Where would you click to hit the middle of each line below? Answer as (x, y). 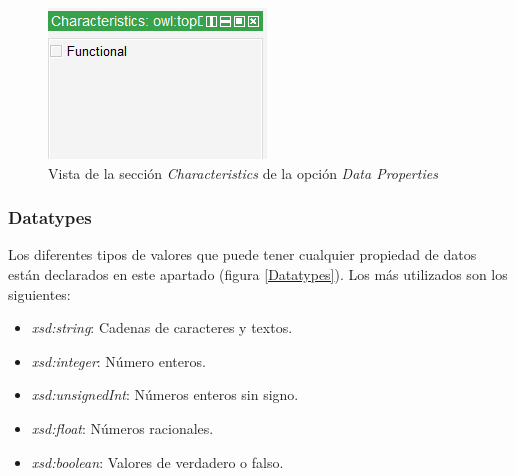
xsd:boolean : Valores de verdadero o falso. (157, 461)
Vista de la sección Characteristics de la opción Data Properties (243, 172)
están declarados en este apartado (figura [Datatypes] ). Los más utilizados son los (258, 274)
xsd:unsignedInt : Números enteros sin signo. (165, 394)
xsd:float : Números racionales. (122, 427)
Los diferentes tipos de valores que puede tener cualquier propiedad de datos (242, 254)
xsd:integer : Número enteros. (118, 360)
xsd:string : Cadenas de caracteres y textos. (162, 327)
